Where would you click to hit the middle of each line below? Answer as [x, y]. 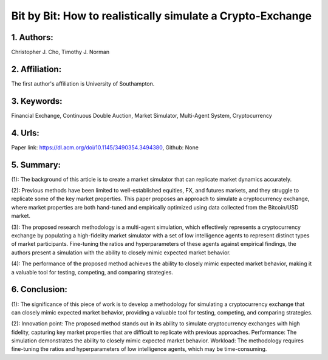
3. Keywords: [37, 101]
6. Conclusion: [39, 289]
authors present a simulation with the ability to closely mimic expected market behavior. [121, 253]
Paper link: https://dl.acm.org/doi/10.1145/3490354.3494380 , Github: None [105, 147]
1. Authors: [32, 37]
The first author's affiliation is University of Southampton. [83, 83]
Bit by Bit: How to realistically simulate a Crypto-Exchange [162, 16]
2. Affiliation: [36, 69]
